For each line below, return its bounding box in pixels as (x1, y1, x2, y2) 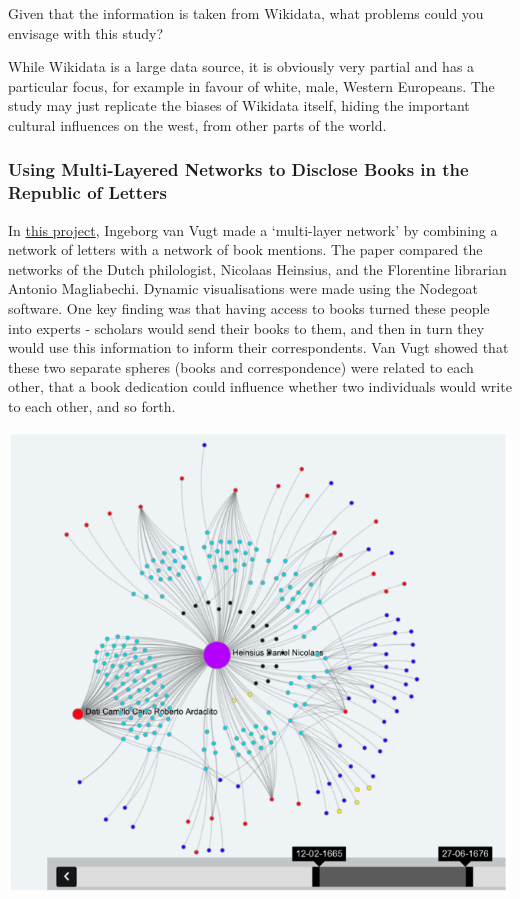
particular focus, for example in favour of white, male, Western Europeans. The (8, 75, 495, 96)
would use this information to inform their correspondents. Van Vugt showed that (8, 337, 509, 358)
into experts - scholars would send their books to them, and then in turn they (8, 317, 485, 338)
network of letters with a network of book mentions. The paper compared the (8, 239, 483, 260)
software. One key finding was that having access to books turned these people (8, 298, 490, 319)
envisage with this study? (8, 22, 164, 43)
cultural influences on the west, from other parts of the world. (8, 114, 387, 135)
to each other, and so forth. (8, 396, 176, 417)
